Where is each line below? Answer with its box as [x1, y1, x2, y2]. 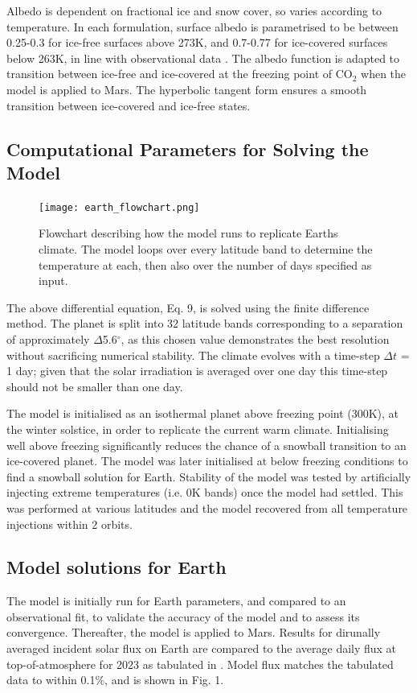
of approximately [6, 330, 90, 347]
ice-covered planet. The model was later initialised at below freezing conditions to [6, 452, 408, 469]
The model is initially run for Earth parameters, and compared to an [6, 592, 346, 609]
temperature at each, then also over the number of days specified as [39, 256, 372, 273]
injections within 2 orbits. [6, 515, 133, 532]
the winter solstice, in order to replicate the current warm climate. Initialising [6, 420, 389, 437]
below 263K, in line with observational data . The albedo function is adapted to [6, 49, 400, 66]
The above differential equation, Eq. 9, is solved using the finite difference [6, 299, 370, 316]
